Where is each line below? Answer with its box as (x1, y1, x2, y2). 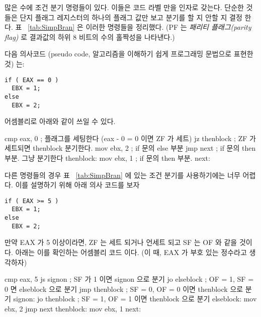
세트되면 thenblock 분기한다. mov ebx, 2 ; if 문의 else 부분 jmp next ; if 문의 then (5, 143, 256, 153)
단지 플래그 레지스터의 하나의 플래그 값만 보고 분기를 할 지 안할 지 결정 (20, 12, 242, 22)
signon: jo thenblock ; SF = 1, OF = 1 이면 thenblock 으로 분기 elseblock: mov (13, 293, 257, 304)
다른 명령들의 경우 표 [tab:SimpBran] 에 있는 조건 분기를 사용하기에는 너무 (5, 169, 240, 180)
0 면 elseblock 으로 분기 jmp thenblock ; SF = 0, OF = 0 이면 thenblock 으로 (5, 283, 243, 294)
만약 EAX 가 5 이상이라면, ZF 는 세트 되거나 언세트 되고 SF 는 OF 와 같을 (5, 237, 237, 247)
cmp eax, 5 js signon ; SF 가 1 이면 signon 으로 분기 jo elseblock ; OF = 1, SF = (5, 274, 254, 284)
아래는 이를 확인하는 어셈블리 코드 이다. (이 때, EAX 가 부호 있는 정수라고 (15, 246, 247, 257)
